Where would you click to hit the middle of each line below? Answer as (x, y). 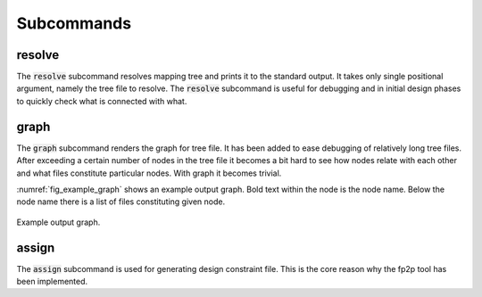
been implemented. (52, 281)
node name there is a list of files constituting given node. (121, 202)
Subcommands (74, 23)
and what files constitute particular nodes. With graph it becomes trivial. (149, 173)
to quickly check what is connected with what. (102, 101)
